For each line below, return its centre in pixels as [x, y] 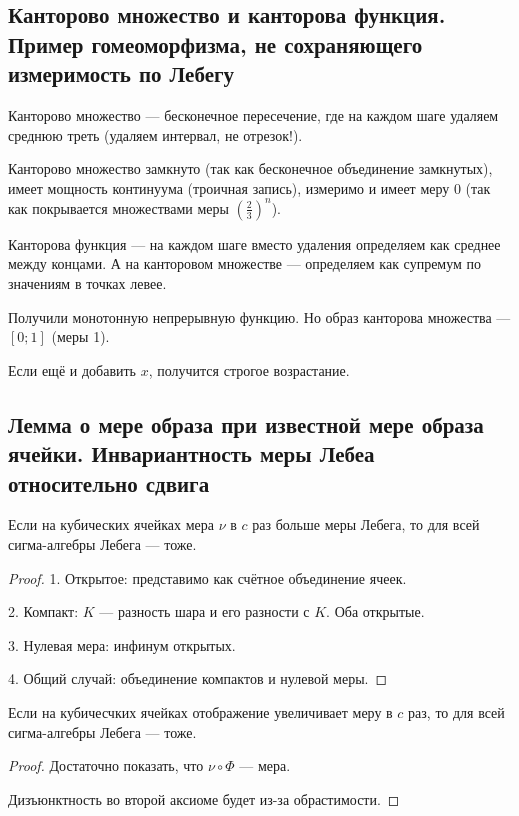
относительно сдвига [109, 482]
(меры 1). [80, 336]
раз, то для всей [456, 711]
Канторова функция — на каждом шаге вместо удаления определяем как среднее [254, 243]
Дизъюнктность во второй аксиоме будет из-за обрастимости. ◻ [204, 798]
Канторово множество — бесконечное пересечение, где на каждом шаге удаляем [253, 114]
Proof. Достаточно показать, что [106, 765]
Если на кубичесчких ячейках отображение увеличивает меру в [200, 711]
